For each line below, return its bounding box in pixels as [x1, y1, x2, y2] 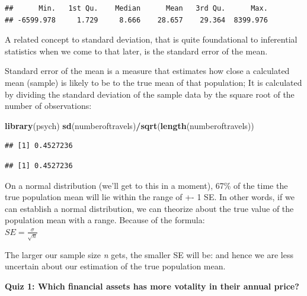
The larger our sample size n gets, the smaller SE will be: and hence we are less [5, 248, 293, 260]
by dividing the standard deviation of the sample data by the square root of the [5, 88, 295, 100]
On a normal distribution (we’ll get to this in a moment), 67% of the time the [5, 179, 288, 191]
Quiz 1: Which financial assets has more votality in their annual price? [5, 280, 299, 292]
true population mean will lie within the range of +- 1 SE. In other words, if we [5, 191, 295, 203]
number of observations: [5, 99, 92, 112]
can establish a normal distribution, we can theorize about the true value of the [5, 202, 294, 214]
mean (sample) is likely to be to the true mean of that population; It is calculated [5, 76, 302, 88]
